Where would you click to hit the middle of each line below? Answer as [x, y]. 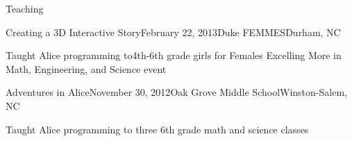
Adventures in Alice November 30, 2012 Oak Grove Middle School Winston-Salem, [176, 92]
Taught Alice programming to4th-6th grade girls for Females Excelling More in [174, 55]
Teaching [25, 8]
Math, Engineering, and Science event [86, 68]
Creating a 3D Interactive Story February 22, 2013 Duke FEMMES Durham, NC [173, 32]
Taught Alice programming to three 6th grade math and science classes [157, 129]
